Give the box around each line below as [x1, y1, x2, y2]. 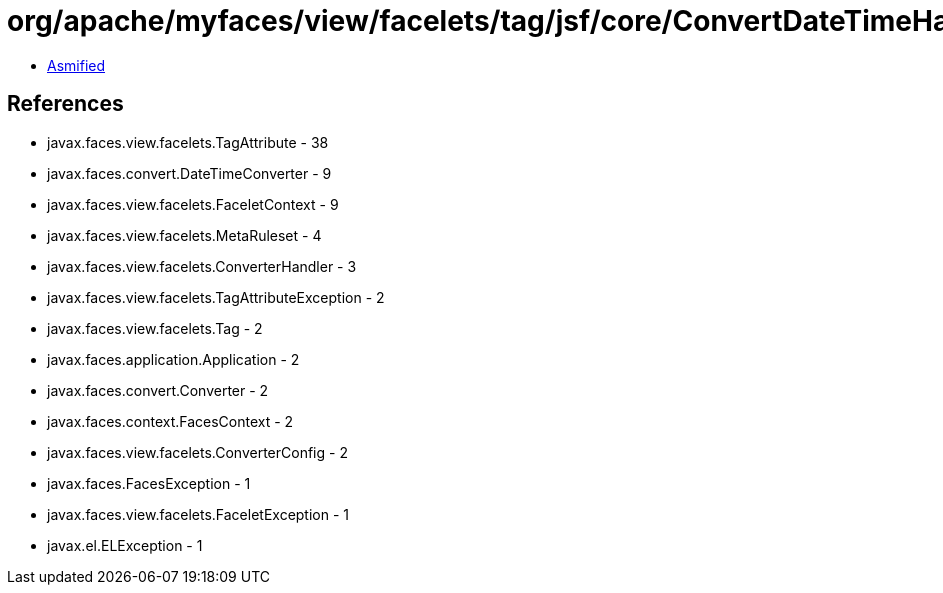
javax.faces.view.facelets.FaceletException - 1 [47, 505, 350, 523]
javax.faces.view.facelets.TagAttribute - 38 [47, 133, 329, 151]
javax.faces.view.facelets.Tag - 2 [47, 319, 263, 337]
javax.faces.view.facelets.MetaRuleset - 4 [47, 226, 322, 244]
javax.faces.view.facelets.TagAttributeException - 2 [47, 288, 385, 306]
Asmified [47, 56, 106, 74]
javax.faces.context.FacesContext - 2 [47, 412, 294, 430]
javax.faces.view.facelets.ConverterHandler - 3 [47, 257, 357, 275]
